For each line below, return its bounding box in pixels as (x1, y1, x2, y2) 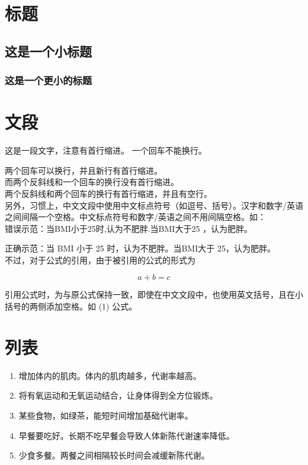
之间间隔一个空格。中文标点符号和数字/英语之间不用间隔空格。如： (5, 211, 266, 223)
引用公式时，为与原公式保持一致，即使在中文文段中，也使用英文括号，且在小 (5, 288, 303, 301)
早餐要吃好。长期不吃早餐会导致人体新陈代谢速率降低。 (18, 429, 235, 441)
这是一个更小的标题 (5, 73, 92, 88)
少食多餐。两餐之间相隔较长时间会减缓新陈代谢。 (18, 449, 210, 461)
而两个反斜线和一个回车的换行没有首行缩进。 (5, 176, 179, 188)
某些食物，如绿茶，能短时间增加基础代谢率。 (18, 409, 193, 421)
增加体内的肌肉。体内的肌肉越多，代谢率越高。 (18, 369, 201, 381)
